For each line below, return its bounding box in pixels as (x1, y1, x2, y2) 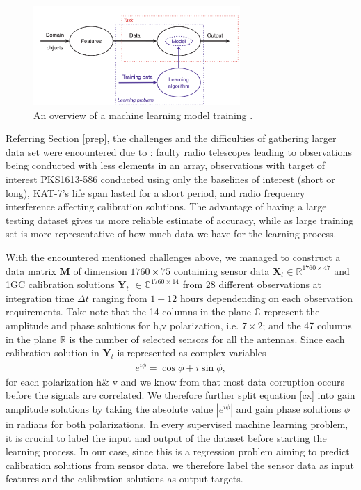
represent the (264, 304, 320, 319)
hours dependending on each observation (180, 290, 353, 305)
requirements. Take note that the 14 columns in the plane (6, 304, 251, 319)
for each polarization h (6, 374, 102, 388)
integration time (6, 290, 74, 305)
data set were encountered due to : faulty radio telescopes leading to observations (6, 144, 352, 159)
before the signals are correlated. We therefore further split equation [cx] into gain (6, 388, 355, 402)
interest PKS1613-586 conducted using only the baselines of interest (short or (6, 172, 335, 187)
